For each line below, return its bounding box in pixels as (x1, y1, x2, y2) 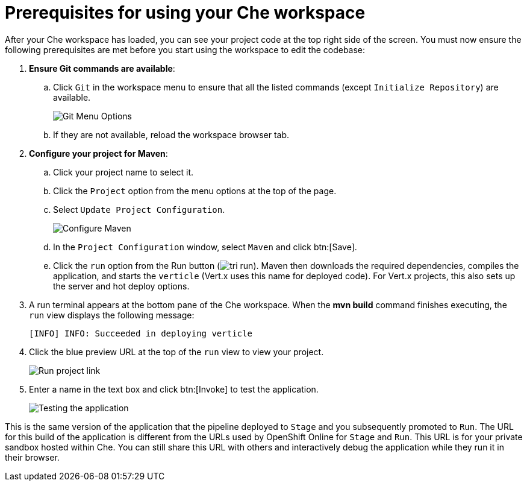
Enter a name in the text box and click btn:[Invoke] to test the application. (29, 383, 319, 394)
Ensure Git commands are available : (29, 63, 175, 74)
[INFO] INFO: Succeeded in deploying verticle (29, 328, 252, 338)
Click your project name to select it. (53, 166, 194, 177)
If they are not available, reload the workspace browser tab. (53, 129, 290, 140)
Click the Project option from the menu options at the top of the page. (53, 185, 337, 196)
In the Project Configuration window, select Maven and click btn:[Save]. (53, 241, 357, 252)
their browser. (5, 452, 60, 462)
